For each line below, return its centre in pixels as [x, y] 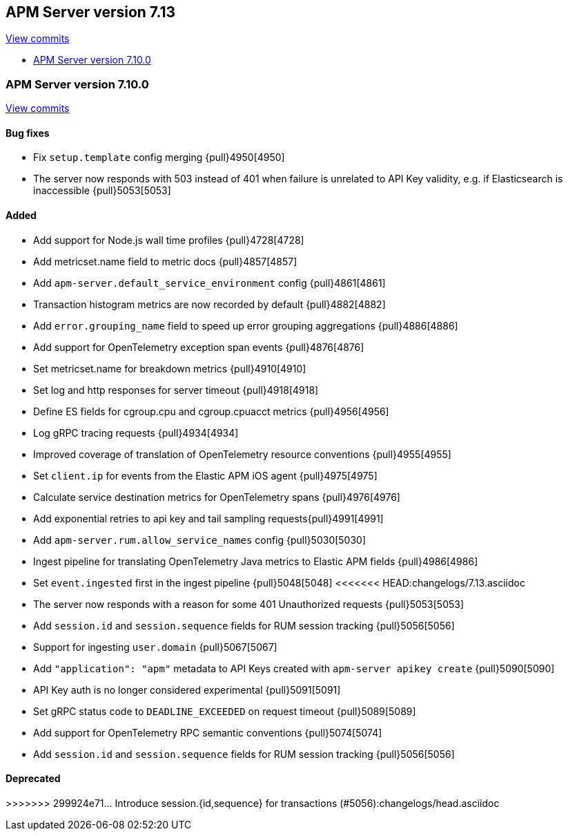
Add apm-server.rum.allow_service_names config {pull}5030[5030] [200, 540]
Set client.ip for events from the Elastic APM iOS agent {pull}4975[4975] [205, 475]
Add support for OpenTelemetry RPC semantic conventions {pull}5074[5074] [208, 732]
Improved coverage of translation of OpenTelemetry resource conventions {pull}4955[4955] [242, 454]
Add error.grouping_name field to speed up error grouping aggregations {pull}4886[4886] [246, 325]
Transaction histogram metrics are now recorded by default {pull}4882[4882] [209, 304]
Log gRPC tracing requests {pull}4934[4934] [136, 433]
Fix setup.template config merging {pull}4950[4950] [159, 158]
